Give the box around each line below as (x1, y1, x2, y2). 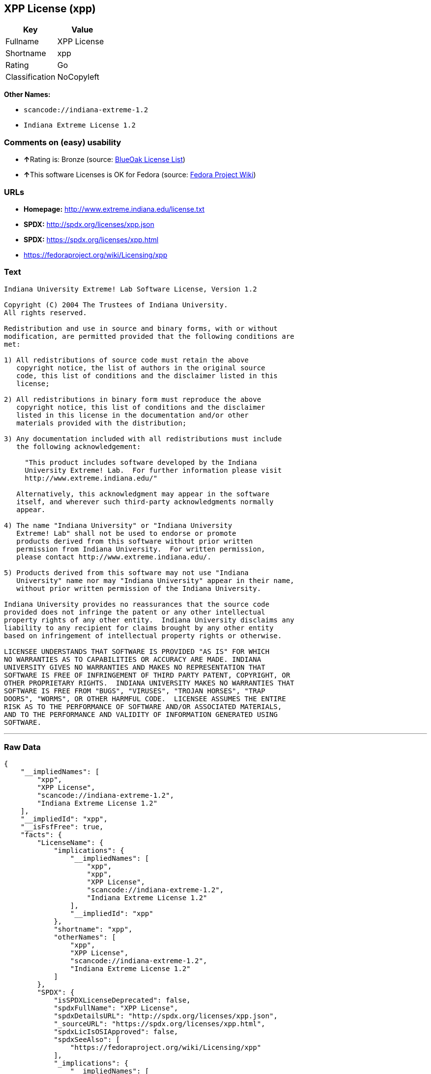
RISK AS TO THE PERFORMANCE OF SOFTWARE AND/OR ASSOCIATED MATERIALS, (4, 702, 282, 711)
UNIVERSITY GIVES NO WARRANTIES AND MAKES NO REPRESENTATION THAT (4, 663, 266, 671)
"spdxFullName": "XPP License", (54, 1004, 179, 1012)
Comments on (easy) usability (4, 137, 122, 147)
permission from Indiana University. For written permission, (16, 545, 266, 553)
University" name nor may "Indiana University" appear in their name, (16, 576, 295, 585)
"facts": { (20, 831, 62, 839)
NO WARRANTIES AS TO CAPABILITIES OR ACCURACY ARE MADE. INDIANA (4, 655, 261, 663)
